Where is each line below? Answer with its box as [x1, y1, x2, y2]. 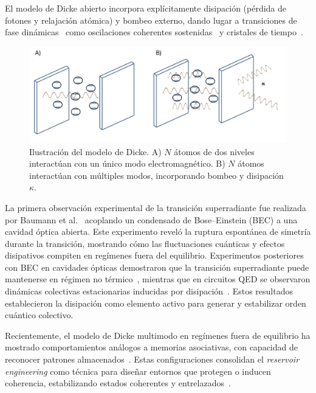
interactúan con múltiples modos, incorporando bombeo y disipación [29, 169, 284, 181]
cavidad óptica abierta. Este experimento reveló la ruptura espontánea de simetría [5, 225, 311, 238]
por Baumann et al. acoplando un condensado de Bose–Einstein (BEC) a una [5, 213, 298, 226]
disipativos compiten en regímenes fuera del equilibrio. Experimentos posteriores [5, 249, 304, 262]
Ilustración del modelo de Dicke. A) [29, 145, 162, 158]
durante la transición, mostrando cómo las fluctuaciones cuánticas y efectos [5, 237, 285, 249]
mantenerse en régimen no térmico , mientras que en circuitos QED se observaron [5, 273, 311, 285]
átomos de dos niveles [174, 145, 255, 158]
